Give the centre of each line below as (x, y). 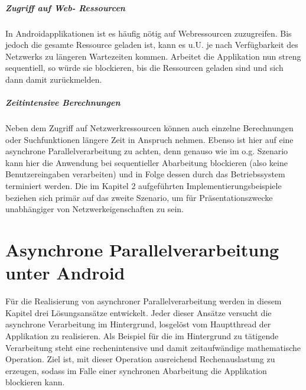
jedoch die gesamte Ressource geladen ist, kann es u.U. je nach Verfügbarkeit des (152, 45)
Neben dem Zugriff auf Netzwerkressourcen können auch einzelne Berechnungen (149, 128)
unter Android (65, 273)
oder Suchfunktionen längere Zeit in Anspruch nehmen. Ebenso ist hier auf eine (149, 139)
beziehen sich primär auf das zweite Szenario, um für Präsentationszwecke (139, 197)
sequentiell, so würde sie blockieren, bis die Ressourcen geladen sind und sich (144, 68)
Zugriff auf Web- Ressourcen (65, 7)
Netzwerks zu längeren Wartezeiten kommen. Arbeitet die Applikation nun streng (153, 56)
